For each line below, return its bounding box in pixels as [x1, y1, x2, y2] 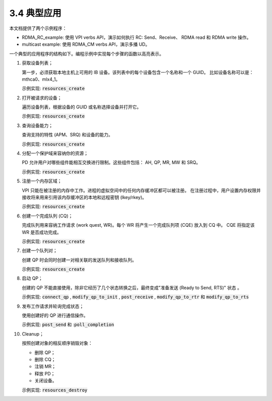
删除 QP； [34, 349, 55, 355]
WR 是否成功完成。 [22, 229, 61, 235]
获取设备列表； [22, 60, 53, 66]
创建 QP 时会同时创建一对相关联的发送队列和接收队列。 [22, 257, 137, 263]
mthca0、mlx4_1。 [22, 76, 60, 82]
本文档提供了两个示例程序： [9, 25, 67, 31]
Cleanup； [22, 330, 44, 337]
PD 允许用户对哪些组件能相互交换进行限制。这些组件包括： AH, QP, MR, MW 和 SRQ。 [22, 159, 201, 166]
